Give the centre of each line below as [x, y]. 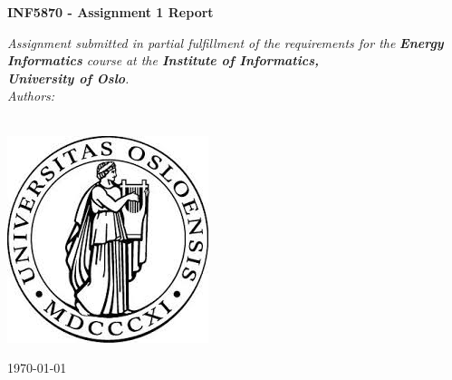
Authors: [31, 96]
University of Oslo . [68, 78]
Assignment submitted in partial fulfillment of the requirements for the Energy [226, 42]
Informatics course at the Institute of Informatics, [163, 60]
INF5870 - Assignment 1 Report [111, 12]
